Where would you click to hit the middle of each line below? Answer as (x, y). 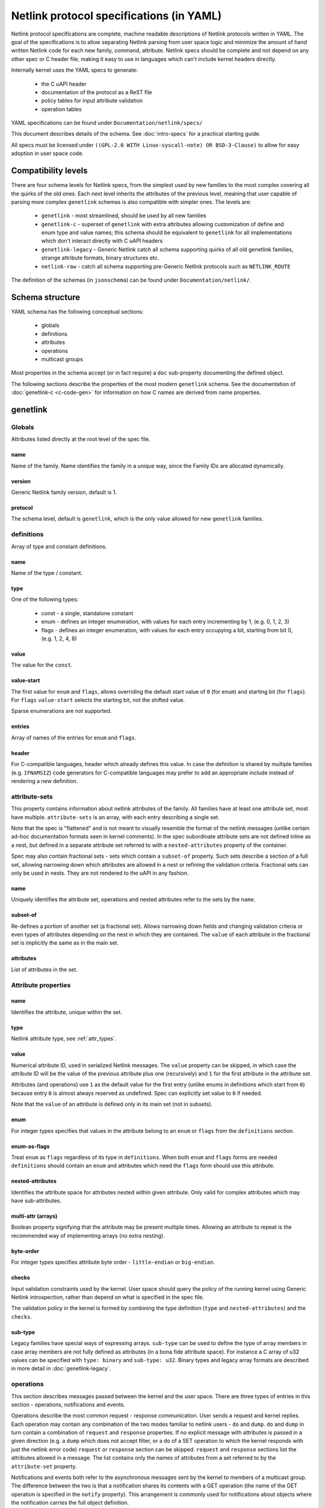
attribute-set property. (44, 1466)
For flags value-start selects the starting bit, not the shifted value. (98, 700)
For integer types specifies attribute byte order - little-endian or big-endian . (113, 1262)
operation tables (61, 109)
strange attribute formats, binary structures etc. (100, 258)
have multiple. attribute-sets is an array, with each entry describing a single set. (115, 817)
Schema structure (46, 297)
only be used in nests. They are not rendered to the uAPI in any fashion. (100, 873)
